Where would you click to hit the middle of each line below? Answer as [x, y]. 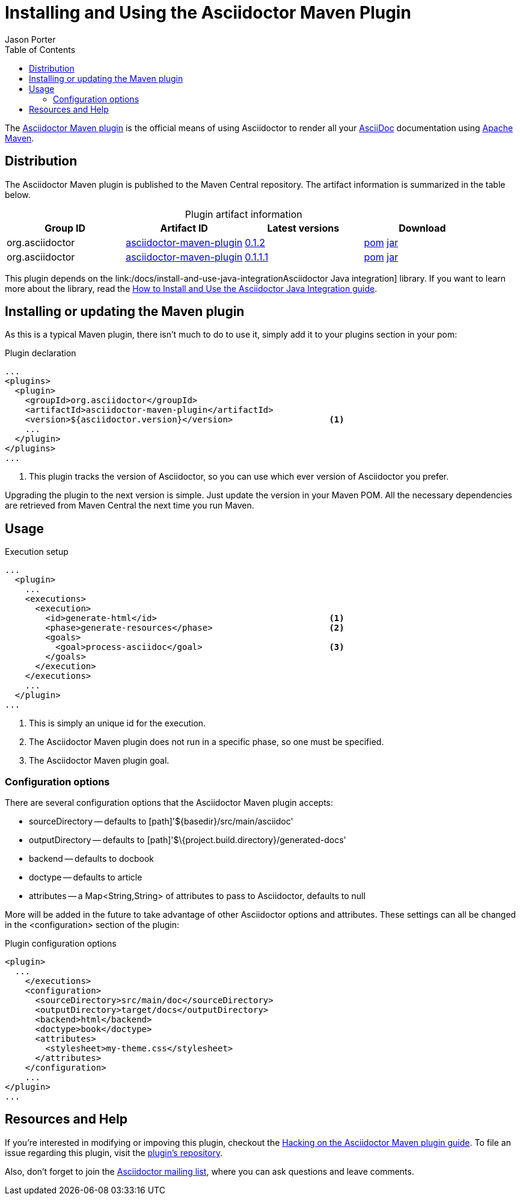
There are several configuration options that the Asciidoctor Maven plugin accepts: [169, 803]
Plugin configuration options [61, 944]
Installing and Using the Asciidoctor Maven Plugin [208, 13]
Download [422, 228]
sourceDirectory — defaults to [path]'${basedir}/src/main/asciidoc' [161, 821]
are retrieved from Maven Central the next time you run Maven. [130, 506]
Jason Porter [30, 39]
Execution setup [37, 552]
